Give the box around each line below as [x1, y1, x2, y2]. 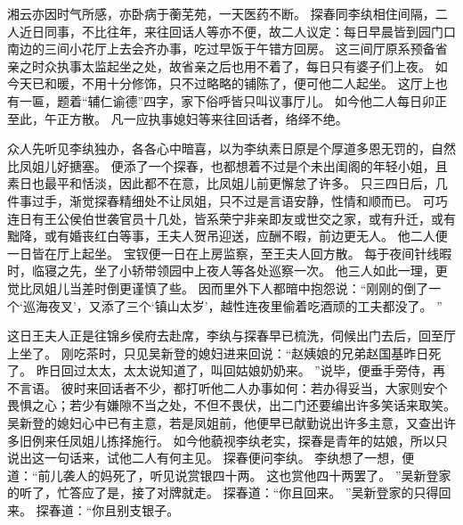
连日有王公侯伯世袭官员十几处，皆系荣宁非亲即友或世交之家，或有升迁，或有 [7, 209, 456, 227]
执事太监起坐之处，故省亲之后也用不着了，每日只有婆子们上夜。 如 [56, 56, 448, 75]
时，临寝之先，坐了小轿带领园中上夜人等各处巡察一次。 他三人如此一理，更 [7, 261, 448, 280]
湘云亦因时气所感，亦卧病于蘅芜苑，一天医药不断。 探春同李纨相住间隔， [7, 4, 435, 22]
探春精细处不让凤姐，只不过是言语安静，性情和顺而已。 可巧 [93, 191, 448, 209]
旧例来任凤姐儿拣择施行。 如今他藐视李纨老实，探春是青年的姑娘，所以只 [19, 431, 448, 449]
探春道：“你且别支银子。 [36, 501, 180, 520]
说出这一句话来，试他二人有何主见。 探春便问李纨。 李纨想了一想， [7, 448, 402, 467]
